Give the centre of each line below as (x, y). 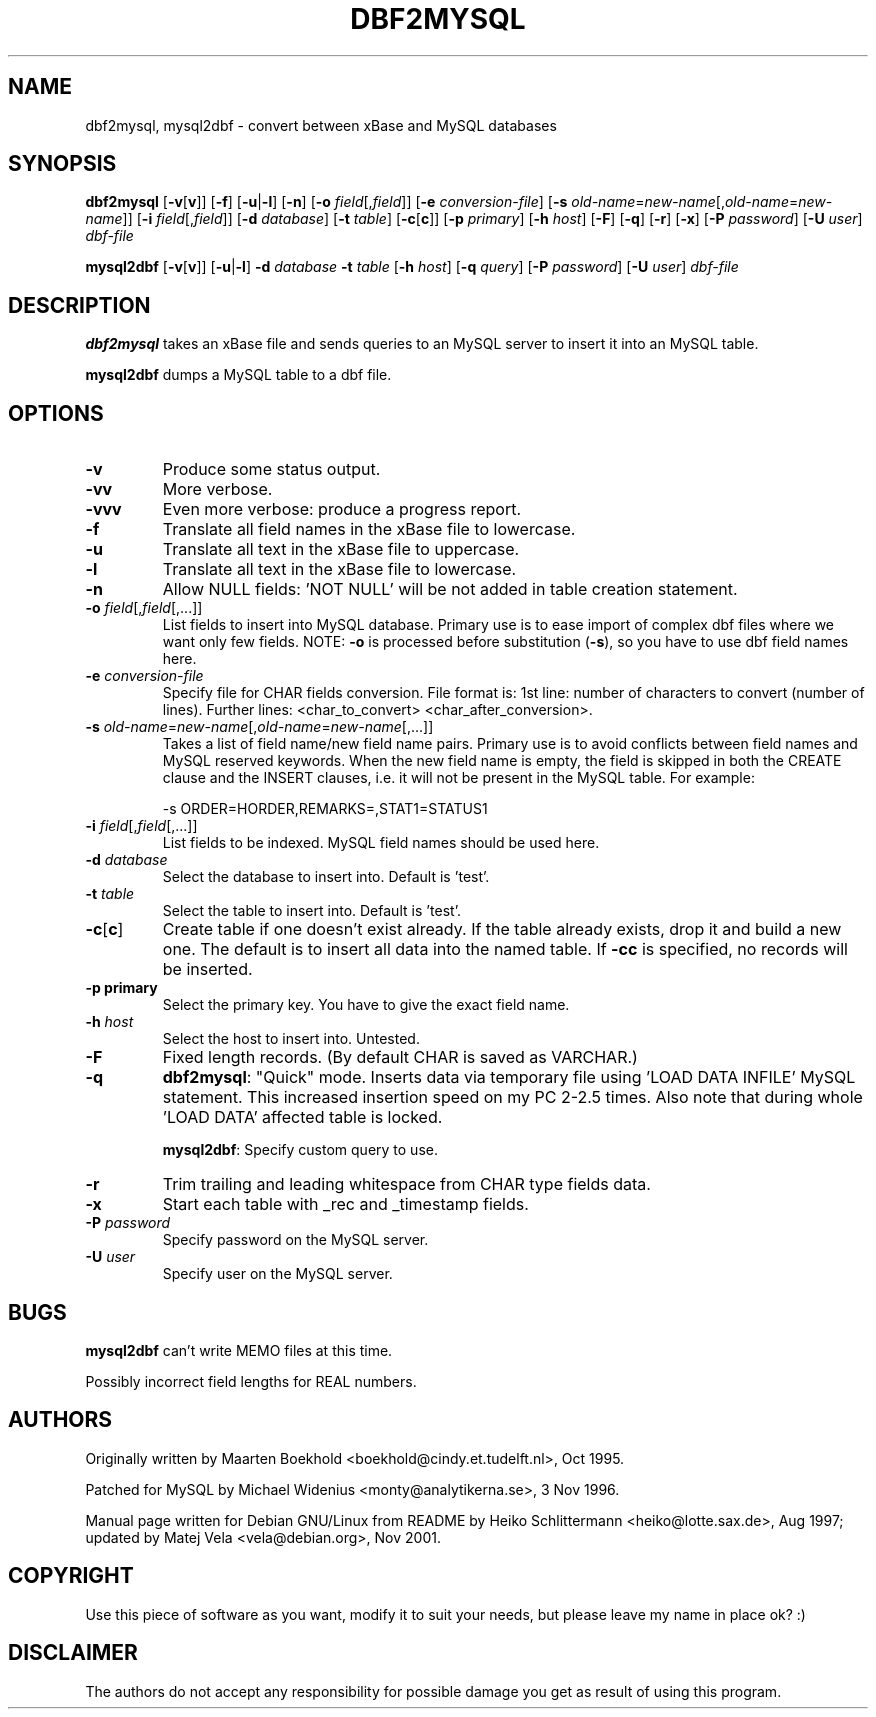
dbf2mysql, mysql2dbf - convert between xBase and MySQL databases (321, 125)
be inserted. (207, 969)
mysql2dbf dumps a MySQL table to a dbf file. (238, 375)
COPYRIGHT (71, 1576)
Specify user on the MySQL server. (277, 1274)
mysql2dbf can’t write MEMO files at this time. (239, 1350)
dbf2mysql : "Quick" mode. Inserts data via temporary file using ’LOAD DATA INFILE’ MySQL (509, 1077)
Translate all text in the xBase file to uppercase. (341, 549)
